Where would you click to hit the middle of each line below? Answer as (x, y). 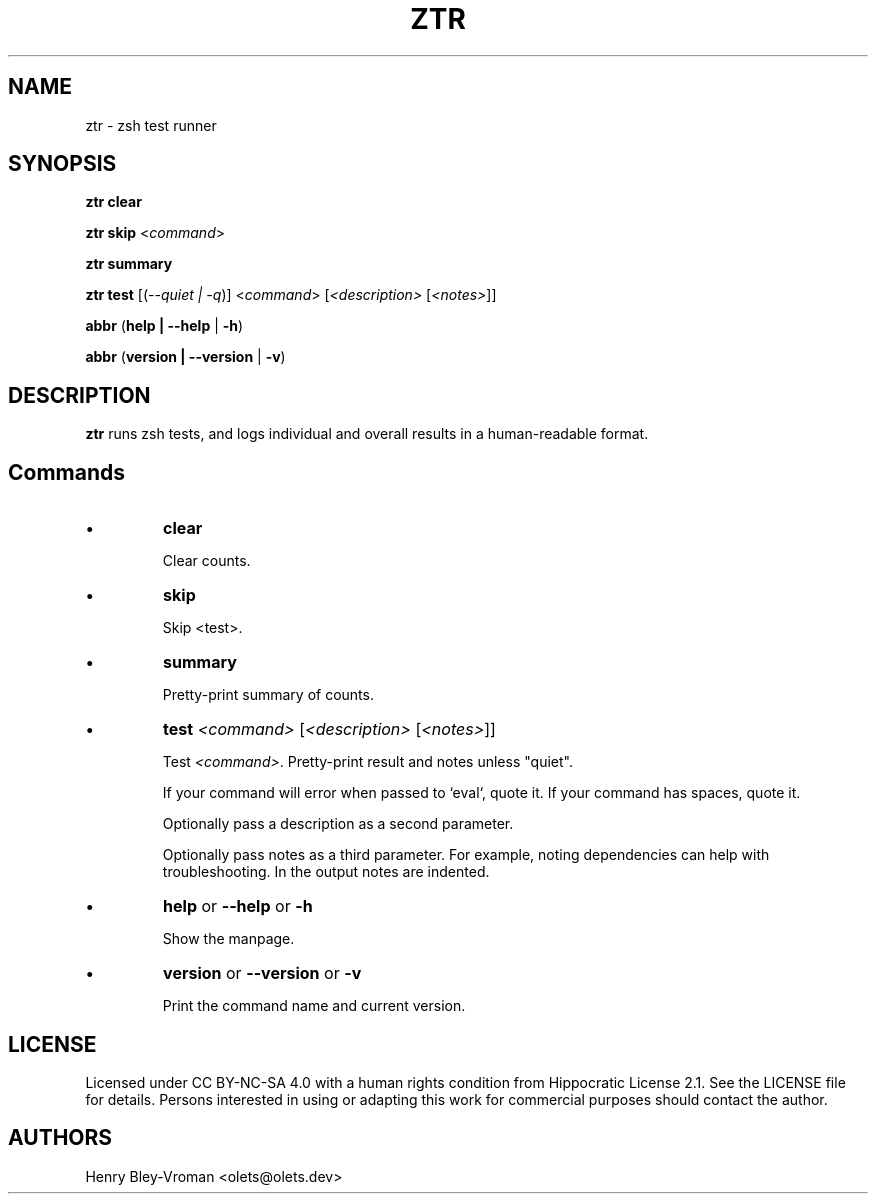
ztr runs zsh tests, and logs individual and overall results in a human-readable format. (367, 434)
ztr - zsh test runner (151, 125)
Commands (67, 472)
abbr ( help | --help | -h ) (164, 326)
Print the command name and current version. (314, 1006)
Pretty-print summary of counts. (268, 695)
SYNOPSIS (62, 164)
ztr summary (129, 264)
